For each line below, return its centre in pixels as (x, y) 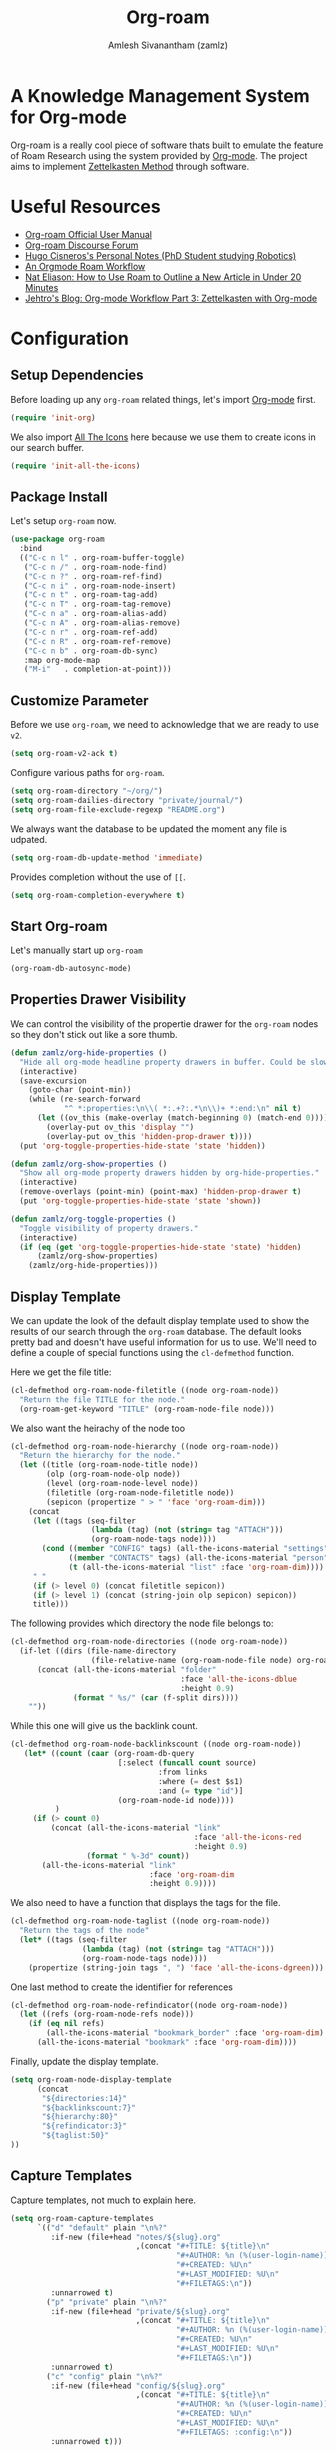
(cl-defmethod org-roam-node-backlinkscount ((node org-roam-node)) (156, 1744)
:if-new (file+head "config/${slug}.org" (138, 2386)
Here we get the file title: (61, 1372)
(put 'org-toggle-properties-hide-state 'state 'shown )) (140, 1201)
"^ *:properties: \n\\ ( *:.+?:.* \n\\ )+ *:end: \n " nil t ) (182, 1109)
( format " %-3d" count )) (138, 1856)
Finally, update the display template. (84, 2061)
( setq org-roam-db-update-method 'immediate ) (106, 857)
